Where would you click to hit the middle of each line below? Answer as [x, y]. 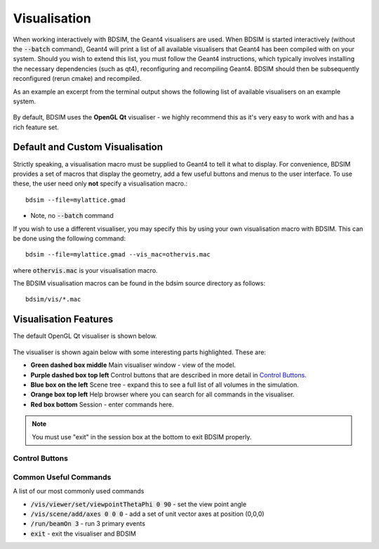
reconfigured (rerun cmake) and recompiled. [77, 79]
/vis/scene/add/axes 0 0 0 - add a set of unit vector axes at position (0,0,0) [147, 514]
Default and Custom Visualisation [88, 147]
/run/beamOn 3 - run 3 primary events [88, 524]
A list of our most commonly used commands [79, 491]
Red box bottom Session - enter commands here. [102, 404]
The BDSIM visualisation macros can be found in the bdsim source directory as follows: [139, 283]
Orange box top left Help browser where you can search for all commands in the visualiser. [162, 394]
